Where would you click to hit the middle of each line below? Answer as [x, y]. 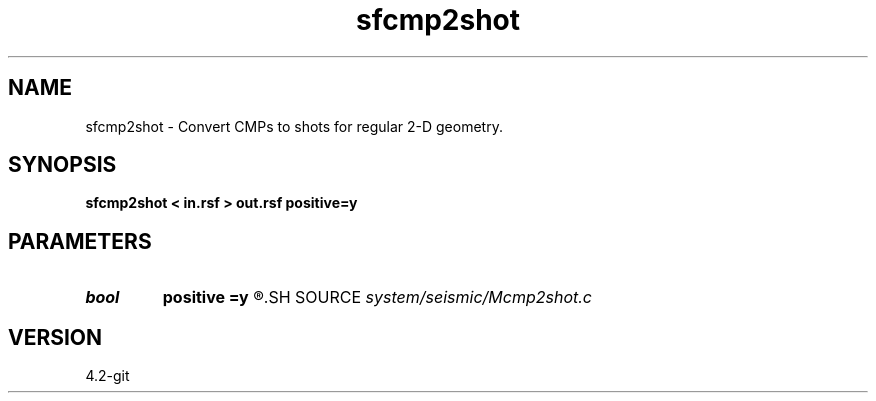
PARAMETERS [80, 241]
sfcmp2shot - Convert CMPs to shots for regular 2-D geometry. [294, 126]
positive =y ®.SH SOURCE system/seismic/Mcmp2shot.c [377, 297]
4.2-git [107, 376]
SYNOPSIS [62, 165]
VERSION [55, 337]
